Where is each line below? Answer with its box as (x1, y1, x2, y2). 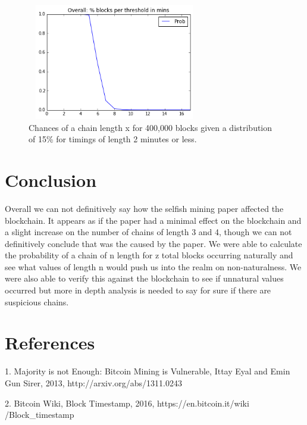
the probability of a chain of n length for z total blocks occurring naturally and (5, 249, 293, 261)
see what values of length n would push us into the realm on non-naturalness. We (5, 260, 302, 273)
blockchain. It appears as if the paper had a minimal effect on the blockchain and (5, 214, 302, 226)
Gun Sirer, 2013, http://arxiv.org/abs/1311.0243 (5, 376, 182, 389)
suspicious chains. (5, 295, 69, 308)
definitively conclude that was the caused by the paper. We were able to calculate (5, 237, 302, 249)
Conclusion (5, 167, 97, 192)
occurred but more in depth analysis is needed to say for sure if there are (5, 284, 271, 296)
